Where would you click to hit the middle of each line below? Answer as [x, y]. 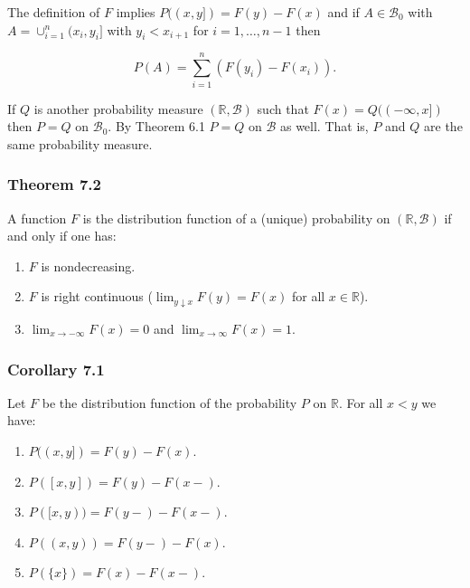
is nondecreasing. [88, 266]
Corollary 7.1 [56, 369]
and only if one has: [62, 236]
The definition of [54, 12]
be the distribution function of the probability [169, 402]
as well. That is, [324, 126]
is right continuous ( [97, 296]
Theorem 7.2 [54, 184]
